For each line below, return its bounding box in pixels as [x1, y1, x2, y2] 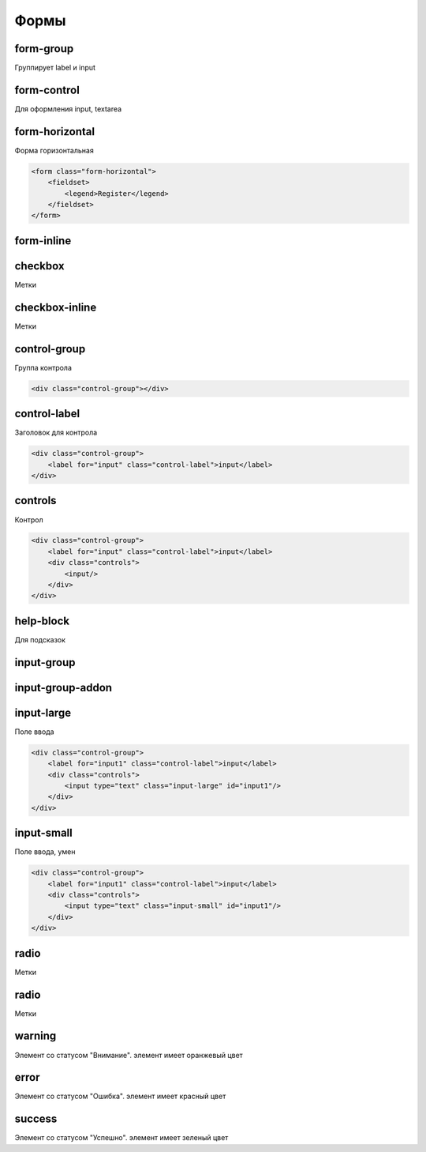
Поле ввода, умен [14, 847, 76, 856]
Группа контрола [14, 363, 73, 372]
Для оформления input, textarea [14, 104, 122, 114]
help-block [14, 614, 70, 627]
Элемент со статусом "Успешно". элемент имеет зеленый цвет [14, 1133, 229, 1143]
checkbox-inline [14, 300, 97, 314]
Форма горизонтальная [14, 145, 94, 155]
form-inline [14, 234, 72, 247]
